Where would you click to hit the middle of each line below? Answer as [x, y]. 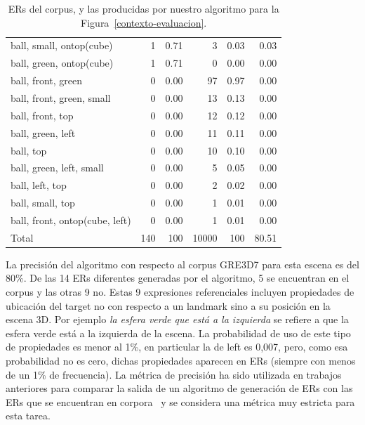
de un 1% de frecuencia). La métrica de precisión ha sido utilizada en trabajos [174, 374]
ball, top [29, 150]
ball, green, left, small [57, 168]
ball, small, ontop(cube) [62, 45]
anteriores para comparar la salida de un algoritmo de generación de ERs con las [179, 388]
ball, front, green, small [61, 97]
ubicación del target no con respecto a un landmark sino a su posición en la [168, 305]
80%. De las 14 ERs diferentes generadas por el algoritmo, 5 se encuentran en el [178, 278]
